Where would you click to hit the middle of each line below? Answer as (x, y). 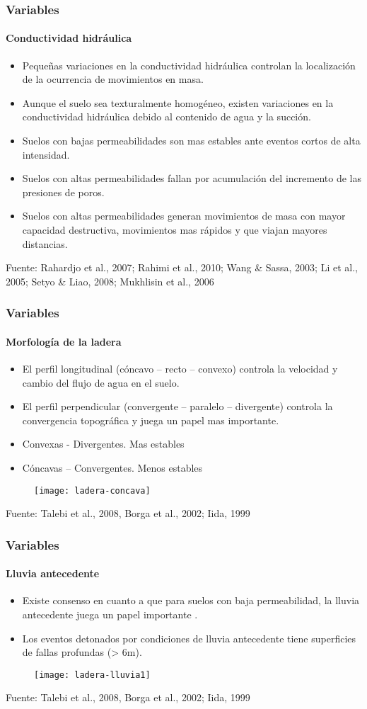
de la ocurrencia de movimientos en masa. (113, 79)
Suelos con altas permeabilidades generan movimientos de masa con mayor (184, 216)
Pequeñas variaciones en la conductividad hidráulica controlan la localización (189, 65)
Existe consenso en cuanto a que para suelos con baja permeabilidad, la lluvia (191, 600)
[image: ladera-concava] (92, 490)
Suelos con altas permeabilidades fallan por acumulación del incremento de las (192, 178)
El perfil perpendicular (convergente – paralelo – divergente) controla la (177, 406)
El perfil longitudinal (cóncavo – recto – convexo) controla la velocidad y (180, 368)
